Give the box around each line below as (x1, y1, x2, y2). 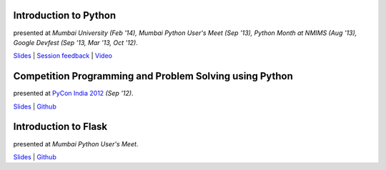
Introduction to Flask (13, 121, 108, 133)
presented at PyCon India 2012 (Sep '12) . (13, 89, 134, 98)
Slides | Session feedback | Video (13, 51, 112, 60)
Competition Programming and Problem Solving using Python (13, 70, 293, 82)
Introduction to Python (13, 9, 117, 21)
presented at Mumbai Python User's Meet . (13, 139, 139, 148)
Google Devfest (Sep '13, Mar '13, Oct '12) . (13, 38, 139, 46)
